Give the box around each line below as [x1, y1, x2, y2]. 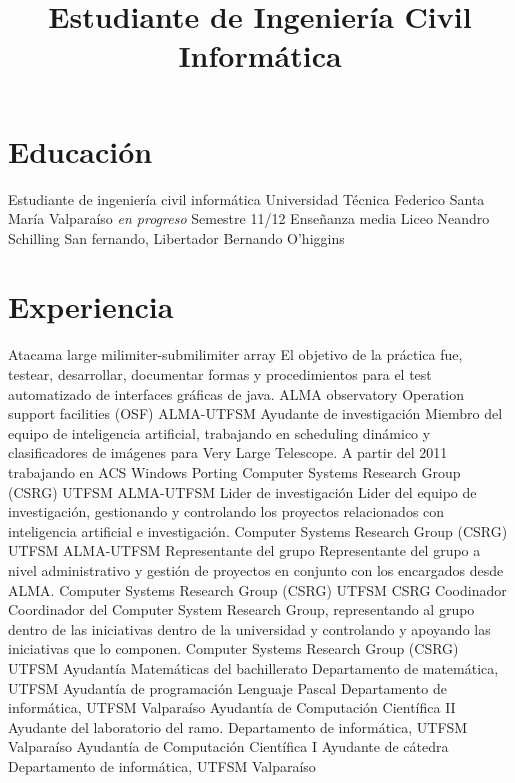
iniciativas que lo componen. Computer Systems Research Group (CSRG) [8, 638, 459, 659]
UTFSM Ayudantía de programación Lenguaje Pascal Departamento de [8, 677, 447, 698]
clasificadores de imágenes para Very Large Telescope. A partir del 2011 [8, 442, 448, 463]
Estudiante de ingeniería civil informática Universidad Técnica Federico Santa [8, 188, 485, 209]
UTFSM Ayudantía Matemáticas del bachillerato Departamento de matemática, [8, 657, 499, 678]
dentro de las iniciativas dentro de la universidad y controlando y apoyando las [8, 618, 491, 639]
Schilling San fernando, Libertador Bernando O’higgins [8, 227, 345, 248]
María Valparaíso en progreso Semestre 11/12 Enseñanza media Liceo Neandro [8, 208, 490, 229]
